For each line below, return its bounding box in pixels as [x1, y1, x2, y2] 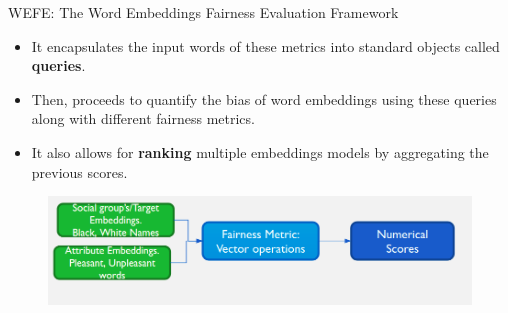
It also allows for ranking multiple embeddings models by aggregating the [31, 141, 489, 162]
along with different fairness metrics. [31, 108, 255, 129]
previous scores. [31, 161, 128, 182]
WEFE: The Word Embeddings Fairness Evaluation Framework [8, 2, 399, 22]
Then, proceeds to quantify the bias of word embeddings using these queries [31, 88, 497, 109]
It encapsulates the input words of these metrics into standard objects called [31, 35, 500, 56]
